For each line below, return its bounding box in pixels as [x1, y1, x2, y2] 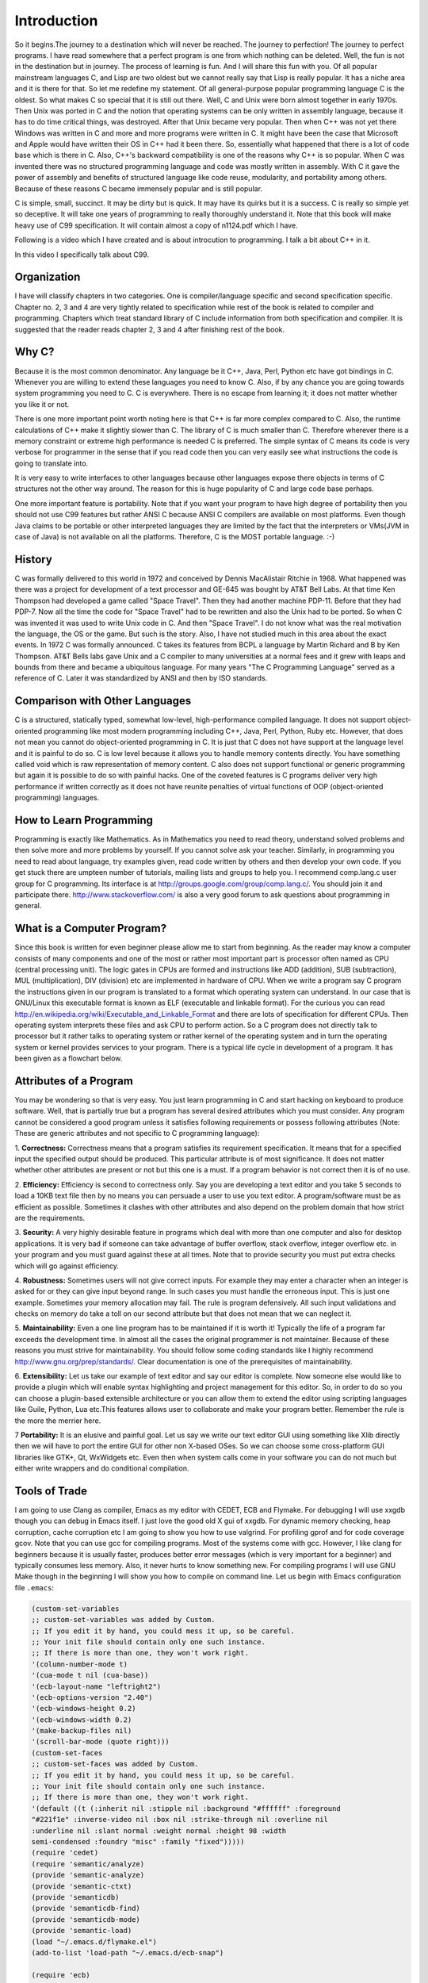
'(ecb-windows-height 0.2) [31, 1704, 136, 1713]
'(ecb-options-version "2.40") [31, 1693, 154, 1701]
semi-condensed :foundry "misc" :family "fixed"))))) [31, 1837, 245, 1846]
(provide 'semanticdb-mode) [31, 1915, 140, 1924]
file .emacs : [14, 1582, 55, 1592]
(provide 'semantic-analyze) [31, 1870, 145, 1880]
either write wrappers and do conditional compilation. [14, 1463, 189, 1473]
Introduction [14, 12, 98, 29]
